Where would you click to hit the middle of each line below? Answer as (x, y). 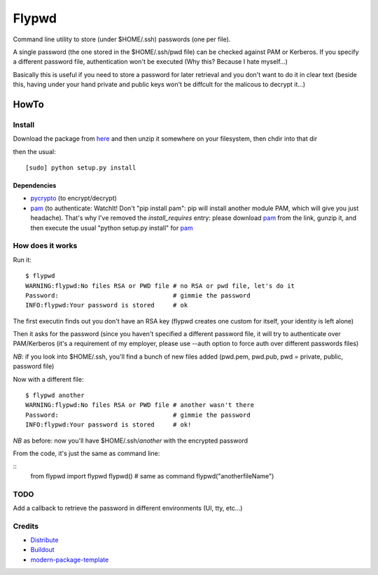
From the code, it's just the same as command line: (86, 453)
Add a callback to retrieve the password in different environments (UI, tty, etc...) (128, 508)
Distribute (44, 540)
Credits (26, 526)
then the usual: (34, 151)
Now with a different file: (48, 379)
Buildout (43, 550)
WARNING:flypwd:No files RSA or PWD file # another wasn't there (140, 405)
